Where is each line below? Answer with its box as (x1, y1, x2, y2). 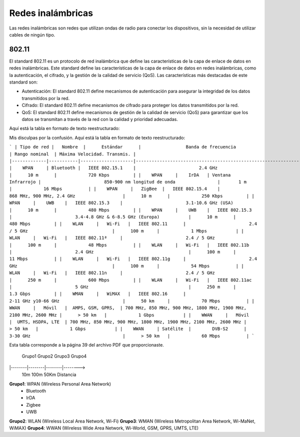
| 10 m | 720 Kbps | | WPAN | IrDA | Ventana (9, 172, 231, 177)
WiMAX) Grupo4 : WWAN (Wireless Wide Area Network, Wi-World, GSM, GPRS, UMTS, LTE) (9, 425, 199, 431)
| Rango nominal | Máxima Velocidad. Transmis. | (9, 151, 136, 157)
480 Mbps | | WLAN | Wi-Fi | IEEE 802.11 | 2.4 (9, 221, 257, 227)
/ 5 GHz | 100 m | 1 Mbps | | (9, 228, 244, 233)
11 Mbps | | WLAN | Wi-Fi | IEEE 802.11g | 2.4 (9, 256, 257, 262)
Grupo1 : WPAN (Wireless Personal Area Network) (9, 380, 111, 387)
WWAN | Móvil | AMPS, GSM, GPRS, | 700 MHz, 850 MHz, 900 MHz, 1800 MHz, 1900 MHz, (9, 305, 247, 311)
